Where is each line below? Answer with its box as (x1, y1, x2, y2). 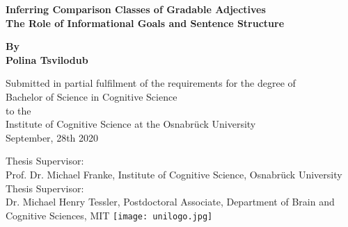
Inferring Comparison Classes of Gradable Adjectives (6, 2, 266, 16)
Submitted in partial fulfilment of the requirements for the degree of (6, 76, 296, 90)
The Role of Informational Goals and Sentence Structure (6, 15, 285, 30)
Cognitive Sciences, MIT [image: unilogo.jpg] (6, 208, 213, 222)
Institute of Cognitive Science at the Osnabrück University (6, 117, 256, 131)
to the (6, 103, 31, 117)
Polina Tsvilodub (6, 52, 88, 67)
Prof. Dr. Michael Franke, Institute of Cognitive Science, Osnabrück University (6, 167, 342, 181)
